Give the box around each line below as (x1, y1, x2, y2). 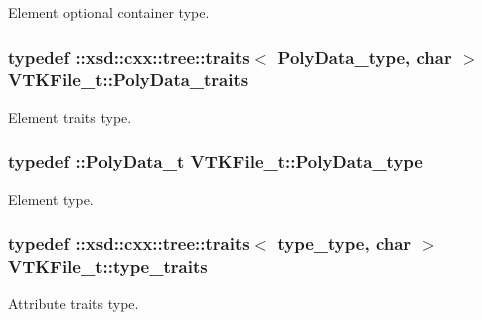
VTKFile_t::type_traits (8, 253, 208, 278)
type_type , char (277, 231, 412, 256)
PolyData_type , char (277, 44, 452, 69)
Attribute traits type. (8, 293, 139, 314)
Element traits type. (8, 106, 132, 127)
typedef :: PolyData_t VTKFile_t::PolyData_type (8, 149, 423, 174)
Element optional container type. (8, 2, 210, 22)
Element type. (8, 188, 94, 209)
